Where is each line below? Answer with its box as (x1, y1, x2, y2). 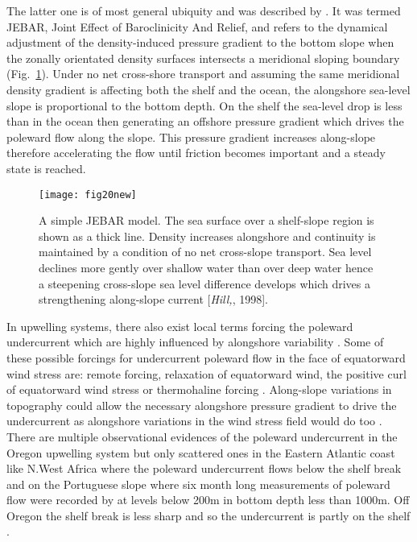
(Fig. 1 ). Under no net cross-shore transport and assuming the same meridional (6, 65, 400, 82)
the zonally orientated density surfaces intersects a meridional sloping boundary (6, 49, 400, 66)
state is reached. (6, 159, 86, 176)
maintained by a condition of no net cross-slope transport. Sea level (39, 243, 372, 260)
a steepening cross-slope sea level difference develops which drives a (39, 275, 371, 292)
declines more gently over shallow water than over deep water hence (39, 259, 374, 275)
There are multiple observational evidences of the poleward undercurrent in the (6, 428, 398, 445)
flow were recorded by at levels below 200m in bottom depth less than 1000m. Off (6, 491, 410, 508)
